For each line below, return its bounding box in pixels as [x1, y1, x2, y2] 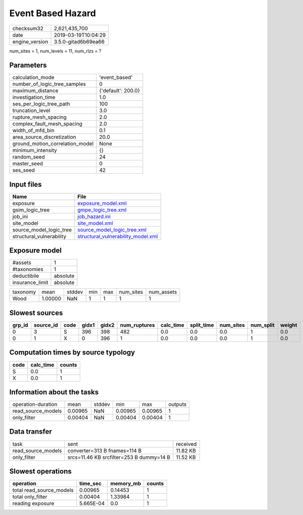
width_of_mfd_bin [12, 127, 55, 134]
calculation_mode [12, 74, 55, 81]
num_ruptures [120, 322, 155, 328]
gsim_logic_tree [12, 206, 50, 213]
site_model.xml [77, 220, 113, 227]
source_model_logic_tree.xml [77, 226, 146, 233]
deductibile [12, 273, 39, 280]
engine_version [12, 38, 48, 45]
